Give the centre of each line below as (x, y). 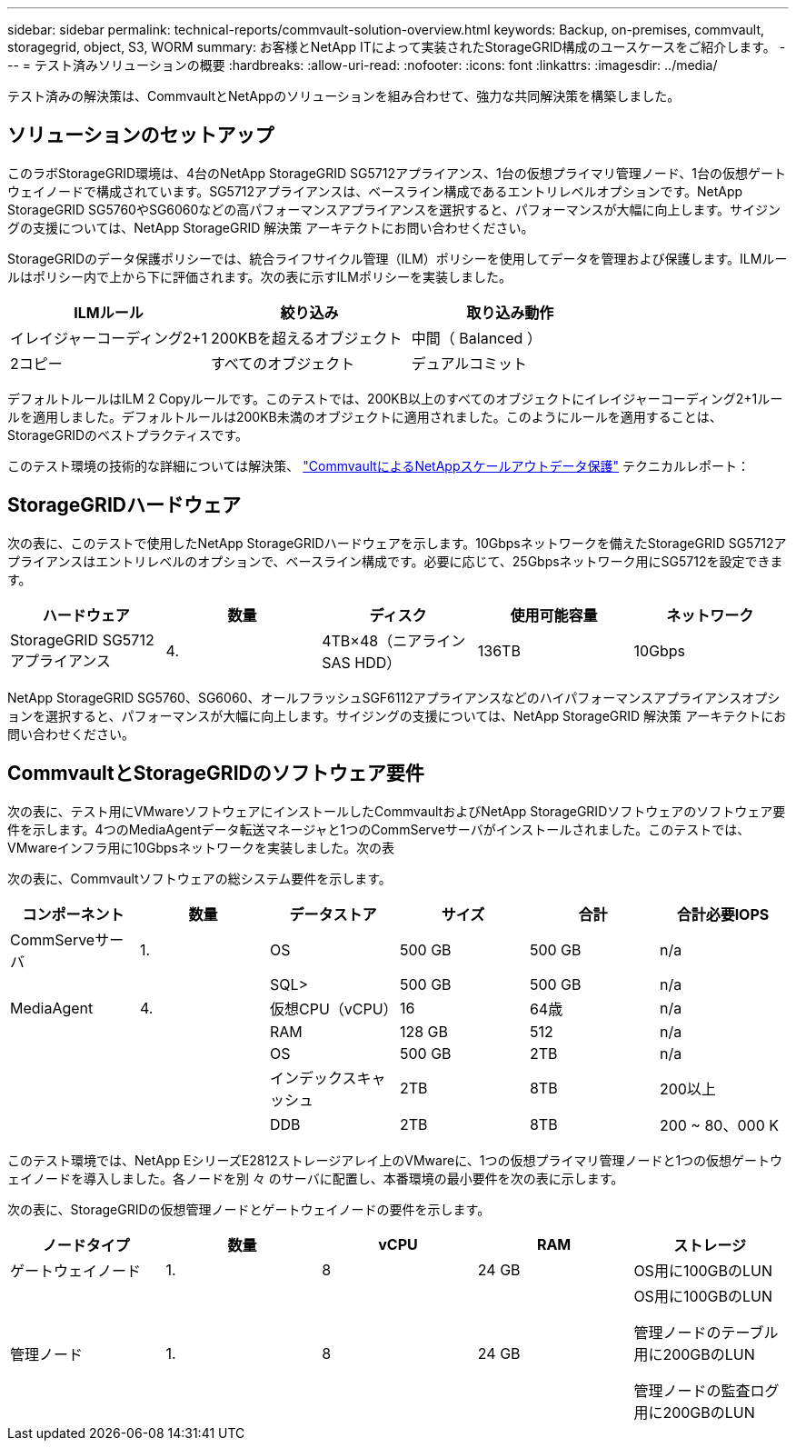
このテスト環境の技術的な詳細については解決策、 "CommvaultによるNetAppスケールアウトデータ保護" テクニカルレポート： (378, 465)
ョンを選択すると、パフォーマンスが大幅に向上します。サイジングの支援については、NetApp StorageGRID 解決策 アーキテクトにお (397, 715)
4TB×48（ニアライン (394, 640)
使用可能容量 (554, 615)
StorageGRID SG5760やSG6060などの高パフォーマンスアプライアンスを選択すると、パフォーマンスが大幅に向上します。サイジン (394, 209)
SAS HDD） (362, 662)
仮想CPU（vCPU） (333, 1009)
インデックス (313, 1078)
